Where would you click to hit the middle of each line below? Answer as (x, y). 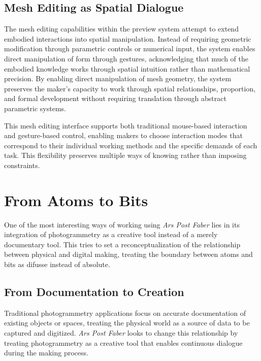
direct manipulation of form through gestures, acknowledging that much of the (126, 58)
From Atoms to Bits (76, 200)
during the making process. (46, 353)
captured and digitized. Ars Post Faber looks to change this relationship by (121, 333)
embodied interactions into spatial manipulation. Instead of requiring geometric (128, 38)
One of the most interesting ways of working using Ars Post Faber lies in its (122, 224)
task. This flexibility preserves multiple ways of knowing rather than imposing (125, 155)
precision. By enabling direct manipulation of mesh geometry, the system (118, 78)
